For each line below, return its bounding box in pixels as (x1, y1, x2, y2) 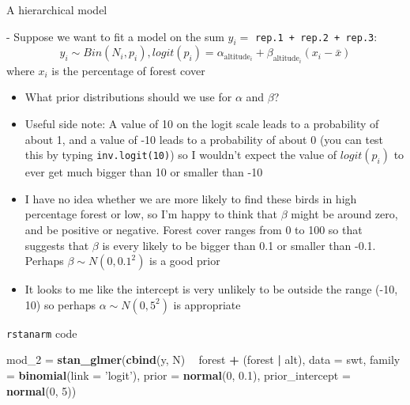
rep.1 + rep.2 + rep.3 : (254, 28, 378, 44)
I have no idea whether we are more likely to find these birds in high (24, 190, 357, 206)
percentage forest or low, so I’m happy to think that (24, 206, 277, 222)
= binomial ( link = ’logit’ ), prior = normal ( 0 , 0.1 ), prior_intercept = (6, 367, 351, 384)
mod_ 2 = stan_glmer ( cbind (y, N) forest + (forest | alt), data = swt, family (6, 351, 401, 368)
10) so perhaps (24, 296, 96, 312)
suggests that (24, 237, 89, 253)
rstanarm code (6, 324, 77, 341)
